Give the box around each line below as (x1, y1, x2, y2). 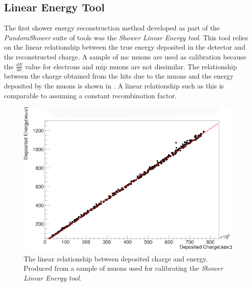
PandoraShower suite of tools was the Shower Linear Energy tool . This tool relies (4, 32, 248, 42)
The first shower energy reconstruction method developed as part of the (4, 23, 220, 33)
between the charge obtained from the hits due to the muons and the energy (4, 71, 234, 81)
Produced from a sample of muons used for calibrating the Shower (24, 263, 223, 273)
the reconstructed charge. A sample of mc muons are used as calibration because (4, 51, 247, 61)
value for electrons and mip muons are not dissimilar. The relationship (25, 61, 237, 71)
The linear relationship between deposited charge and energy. (24, 253, 208, 263)
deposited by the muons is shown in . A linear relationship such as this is (4, 81, 224, 90)
